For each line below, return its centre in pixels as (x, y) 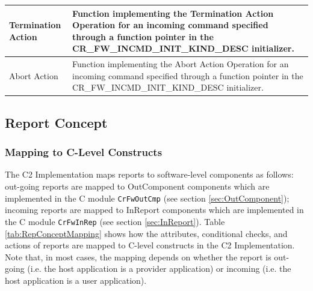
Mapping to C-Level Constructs (84, 152)
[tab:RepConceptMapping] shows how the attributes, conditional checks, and (146, 233)
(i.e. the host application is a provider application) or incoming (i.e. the (159, 268)
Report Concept (56, 122)
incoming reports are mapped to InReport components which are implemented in (154, 210)
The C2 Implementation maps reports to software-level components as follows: (149, 174)
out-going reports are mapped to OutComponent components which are (137, 186)
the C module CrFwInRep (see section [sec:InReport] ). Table (115, 221)
